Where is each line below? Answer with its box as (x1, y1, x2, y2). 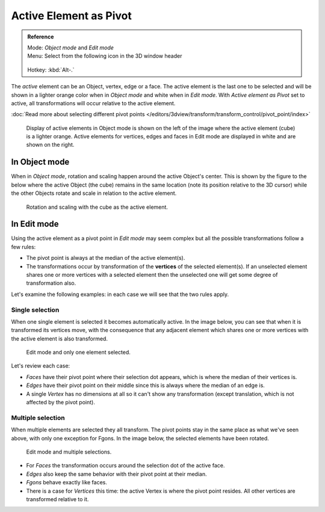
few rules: (11, 243, 36, 250)
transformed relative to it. (26, 495, 89, 502)
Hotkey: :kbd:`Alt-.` (27, 66, 75, 73)
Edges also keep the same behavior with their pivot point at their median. (26, 470, 207, 478)
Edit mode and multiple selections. (26, 448, 112, 455)
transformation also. (26, 280, 76, 287)
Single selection (11, 306, 60, 314)
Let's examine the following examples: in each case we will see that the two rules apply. (11, 291, 229, 298)
